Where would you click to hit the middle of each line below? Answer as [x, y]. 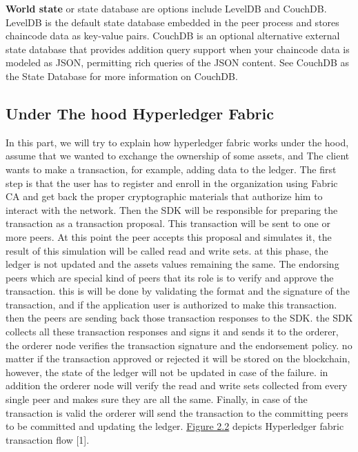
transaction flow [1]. [48, 439]
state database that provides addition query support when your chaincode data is [178, 49]
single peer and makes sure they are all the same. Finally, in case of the [157, 399]
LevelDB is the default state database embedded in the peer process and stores [172, 22]
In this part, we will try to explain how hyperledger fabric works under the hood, [177, 142]
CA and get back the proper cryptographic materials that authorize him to [164, 196]
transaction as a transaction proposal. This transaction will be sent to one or [168, 223]
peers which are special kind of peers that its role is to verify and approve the [170, 277]
